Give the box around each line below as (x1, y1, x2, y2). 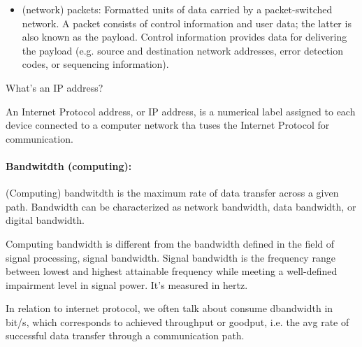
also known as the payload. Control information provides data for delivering (22, 29, 347, 44)
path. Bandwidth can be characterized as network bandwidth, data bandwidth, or (6, 199, 356, 213)
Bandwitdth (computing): (6, 158, 132, 173)
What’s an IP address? (6, 80, 103, 94)
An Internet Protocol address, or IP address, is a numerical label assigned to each (6, 104, 356, 118)
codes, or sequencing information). (22, 57, 169, 71)
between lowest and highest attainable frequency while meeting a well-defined (6, 264, 338, 278)
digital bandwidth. (6, 213, 85, 227)
